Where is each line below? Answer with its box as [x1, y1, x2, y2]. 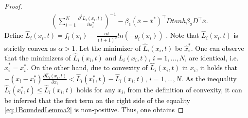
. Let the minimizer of [75, 43, 141, 53]
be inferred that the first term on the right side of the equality [4, 95, 190, 105]
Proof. [4, 1, 22, 11]
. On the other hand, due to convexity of [27, 62, 148, 73]
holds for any [76, 84, 116, 94]
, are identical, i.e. [185, 52, 239, 62]
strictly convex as [4, 43, 56, 53]
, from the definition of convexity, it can [123, 84, 242, 94]
